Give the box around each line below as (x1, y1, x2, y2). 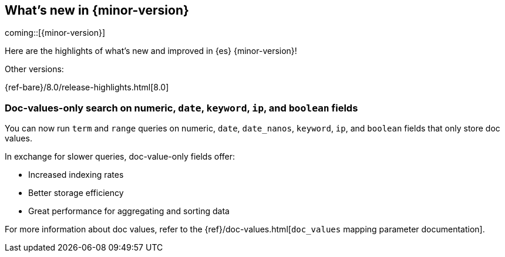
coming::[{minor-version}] (5, 28, 106, 38)
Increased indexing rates (28, 170, 124, 180)
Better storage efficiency (28, 188, 124, 198)
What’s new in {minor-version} (5, 3, 189, 18)
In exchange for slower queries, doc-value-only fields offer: (5, 151, 235, 162)
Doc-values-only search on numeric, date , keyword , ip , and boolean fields (5, 102, 358, 114)
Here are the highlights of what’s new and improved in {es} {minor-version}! (5, 46, 297, 56)
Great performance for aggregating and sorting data (28, 206, 230, 217)
